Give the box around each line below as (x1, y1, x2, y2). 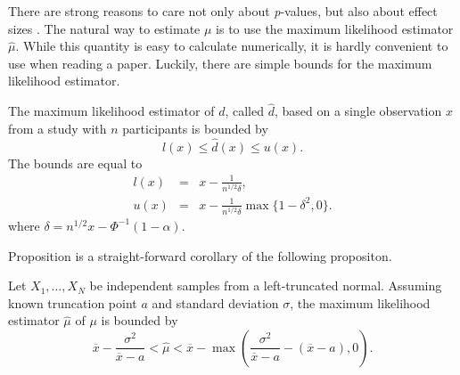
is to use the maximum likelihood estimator (216, 19, 454, 37)
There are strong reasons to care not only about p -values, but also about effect (8, 2, 438, 20)
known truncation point (8, 293, 137, 312)
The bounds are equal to (8, 153, 143, 172)
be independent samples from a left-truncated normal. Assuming (89, 276, 442, 295)
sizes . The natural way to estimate (8, 19, 201, 37)
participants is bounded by (122, 118, 268, 137)
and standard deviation (152, 293, 279, 312)
